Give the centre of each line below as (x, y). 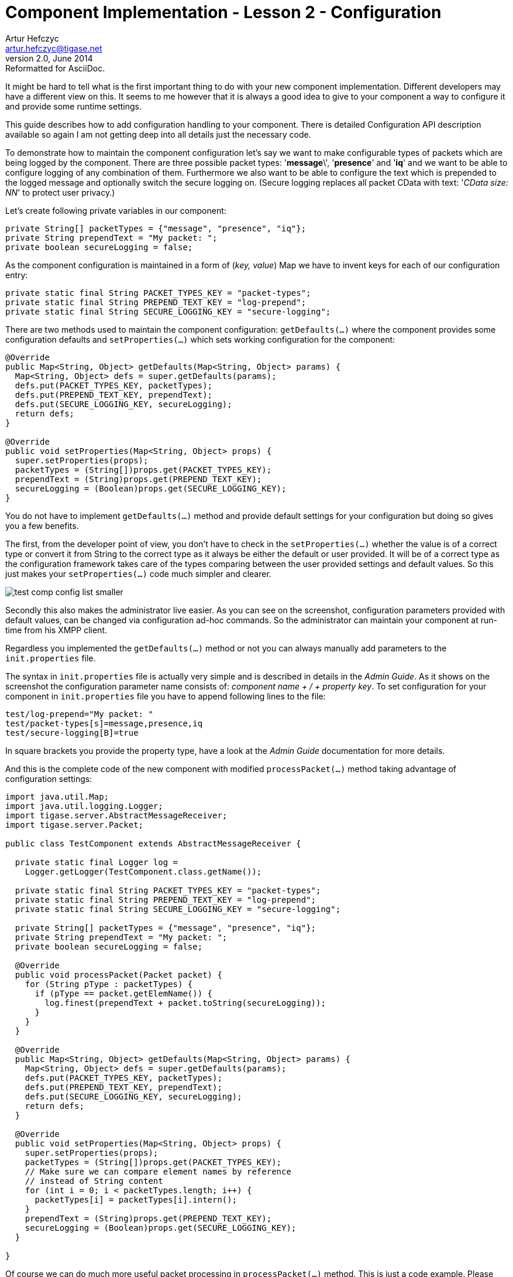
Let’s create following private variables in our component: (116, 210)
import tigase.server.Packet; (75, 824)
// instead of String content (94, 1181)
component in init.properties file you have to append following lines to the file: (166, 696)
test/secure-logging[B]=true (72, 733)
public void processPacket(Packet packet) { (118, 974)
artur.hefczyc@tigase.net (54, 48)
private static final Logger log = (97, 862)
